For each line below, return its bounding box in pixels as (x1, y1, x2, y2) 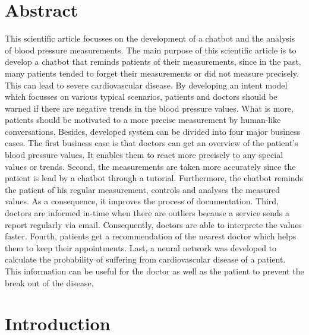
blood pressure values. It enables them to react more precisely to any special (5, 148, 283, 161)
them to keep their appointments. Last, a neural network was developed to (5, 241, 277, 254)
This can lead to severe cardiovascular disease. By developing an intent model (5, 78, 288, 91)
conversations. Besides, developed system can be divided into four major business (5, 125, 301, 137)
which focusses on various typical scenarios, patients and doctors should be (5, 90, 278, 103)
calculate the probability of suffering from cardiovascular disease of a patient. (5, 253, 286, 266)
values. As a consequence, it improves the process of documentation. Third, (5, 195, 279, 207)
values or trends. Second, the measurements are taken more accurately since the (5, 160, 296, 172)
